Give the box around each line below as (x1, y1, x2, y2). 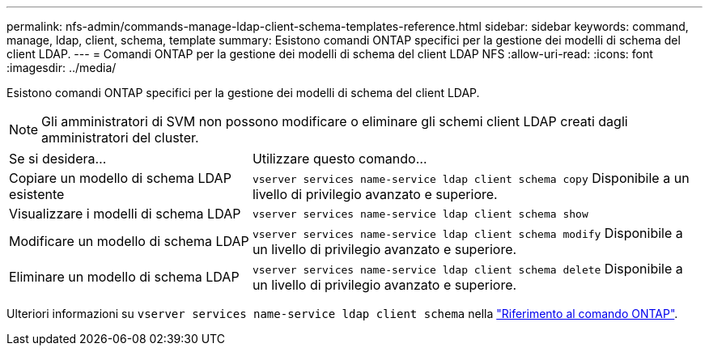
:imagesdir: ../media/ (6, 61, 117, 74)
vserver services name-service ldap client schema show (252, 207, 588, 220)
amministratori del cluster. (41, 129, 199, 146)
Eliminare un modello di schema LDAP (9, 269, 240, 285)
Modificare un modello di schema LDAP (9, 233, 249, 249)
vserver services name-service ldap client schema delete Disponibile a (252, 261, 683, 277)
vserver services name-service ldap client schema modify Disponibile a (252, 225, 683, 241)
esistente (9, 186, 65, 202)
